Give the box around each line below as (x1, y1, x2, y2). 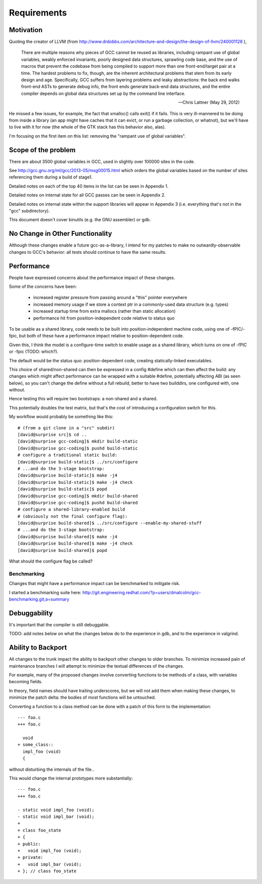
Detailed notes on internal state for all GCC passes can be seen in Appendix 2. (9, 192, 166, 198)
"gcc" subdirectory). (9, 208, 50, 213)
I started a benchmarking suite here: (9, 589, 82, 595)
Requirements (9, 7, 67, 18)
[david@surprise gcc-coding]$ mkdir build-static (17, 439, 138, 444)
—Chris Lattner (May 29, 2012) (178, 100, 240, 106)
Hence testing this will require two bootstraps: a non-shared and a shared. (9, 396, 158, 402)
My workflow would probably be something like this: (9, 414, 114, 420)
